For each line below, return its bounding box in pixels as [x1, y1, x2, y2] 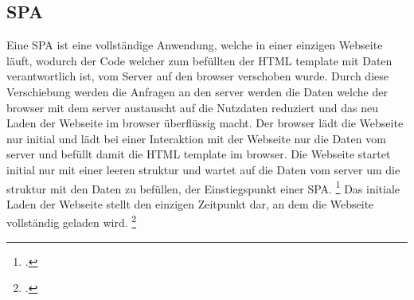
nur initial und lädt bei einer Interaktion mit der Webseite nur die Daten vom [6, 130, 386, 146]
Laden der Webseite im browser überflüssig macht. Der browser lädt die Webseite [6, 115, 404, 131]
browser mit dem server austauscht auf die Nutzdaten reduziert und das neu [6, 99, 378, 115]
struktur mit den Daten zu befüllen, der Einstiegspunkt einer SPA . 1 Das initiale [6, 177, 400, 197]
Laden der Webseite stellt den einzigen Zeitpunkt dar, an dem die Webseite [6, 195, 374, 212]
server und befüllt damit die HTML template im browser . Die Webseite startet [6, 146, 391, 162]
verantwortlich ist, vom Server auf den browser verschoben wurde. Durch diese [6, 68, 389, 84]
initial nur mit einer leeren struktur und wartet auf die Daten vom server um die [6, 161, 400, 177]
